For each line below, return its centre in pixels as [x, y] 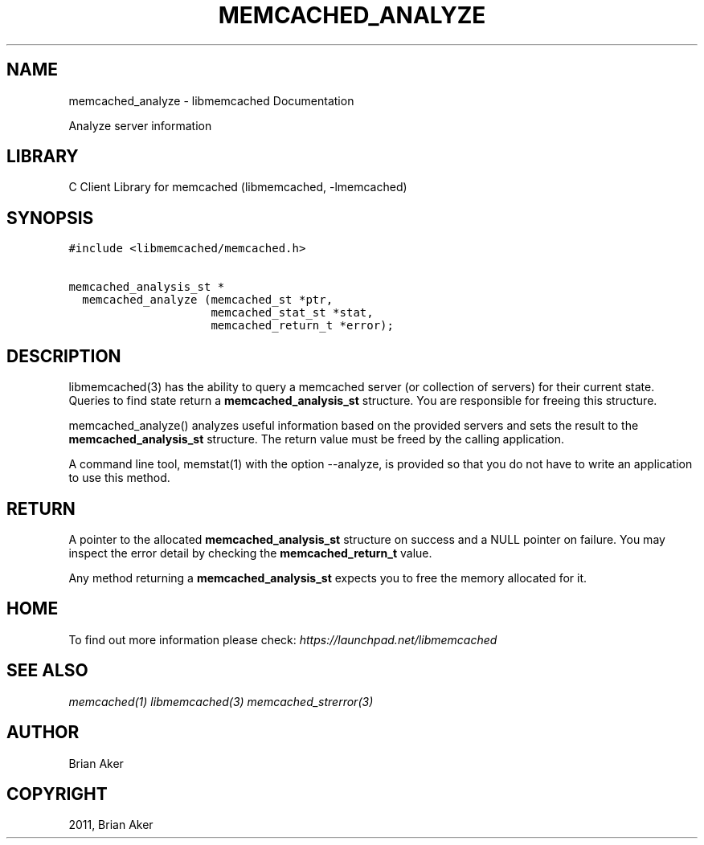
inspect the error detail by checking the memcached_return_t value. [250, 553]
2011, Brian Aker [111, 825]
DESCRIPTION [64, 356]
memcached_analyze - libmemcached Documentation [211, 100]
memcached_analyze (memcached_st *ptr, [208, 300]
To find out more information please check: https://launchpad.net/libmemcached [283, 639]
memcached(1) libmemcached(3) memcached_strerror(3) [221, 701]
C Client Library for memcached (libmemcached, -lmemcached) [238, 187]
